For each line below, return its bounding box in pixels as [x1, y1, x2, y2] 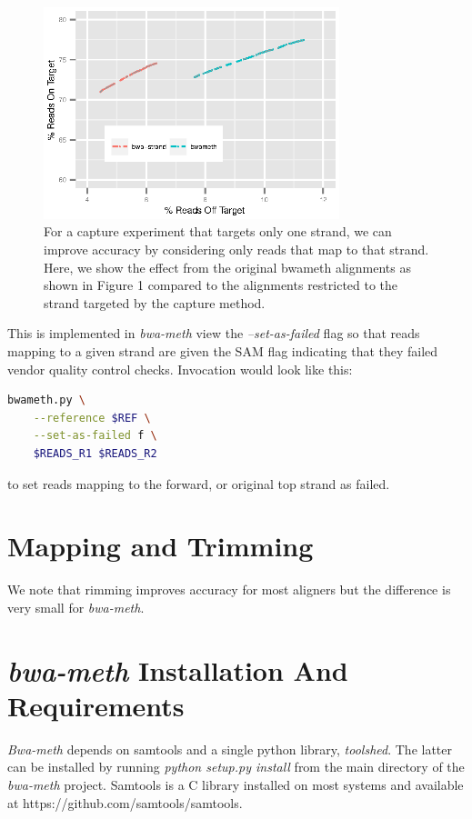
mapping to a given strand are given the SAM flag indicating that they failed [7, 341, 438, 360]
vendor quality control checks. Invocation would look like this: [7, 359, 353, 378]
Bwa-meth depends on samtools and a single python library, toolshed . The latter [7, 739, 453, 758]
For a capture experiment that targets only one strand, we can [44, 222, 392, 241]
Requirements [7, 686, 185, 724]
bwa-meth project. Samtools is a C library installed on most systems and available [7, 774, 464, 794]
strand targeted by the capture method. [44, 293, 266, 312]
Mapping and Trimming [7, 527, 314, 564]
